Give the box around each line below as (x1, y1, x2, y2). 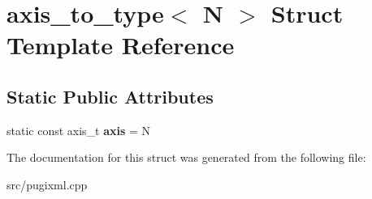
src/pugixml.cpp (6, 176, 88, 193)
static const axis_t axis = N (6, 121, 151, 138)
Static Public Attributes (6, 83, 214, 108)
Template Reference (6, 28, 235, 61)
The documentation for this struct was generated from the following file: (6, 149, 366, 166)
